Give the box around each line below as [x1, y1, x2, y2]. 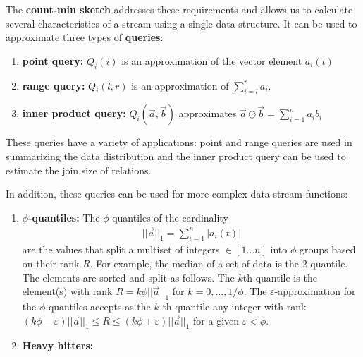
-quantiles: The [28, 210, 100, 224]
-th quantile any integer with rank [159, 298, 307, 313]
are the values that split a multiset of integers [22, 242, 220, 257]
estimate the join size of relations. [6, 162, 152, 177]
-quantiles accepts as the [45, 298, 151, 313]
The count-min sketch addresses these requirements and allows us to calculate [6, 2, 353, 16]
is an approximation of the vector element [121, 53, 302, 68]
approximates [178, 106, 237, 121]
